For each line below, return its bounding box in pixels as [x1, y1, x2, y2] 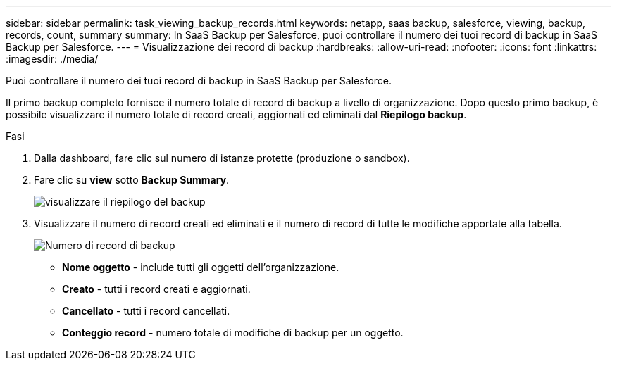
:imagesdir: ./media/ [6, 53, 99, 65]
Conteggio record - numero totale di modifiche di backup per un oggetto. [62, 327, 404, 339]
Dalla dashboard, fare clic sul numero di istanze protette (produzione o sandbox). [34, 152, 410, 164]
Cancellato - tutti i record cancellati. [62, 305, 230, 317]
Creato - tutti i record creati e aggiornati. [62, 283, 251, 295]
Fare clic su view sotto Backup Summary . [34, 174, 230, 186]
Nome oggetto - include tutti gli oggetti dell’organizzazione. [62, 261, 339, 273]
